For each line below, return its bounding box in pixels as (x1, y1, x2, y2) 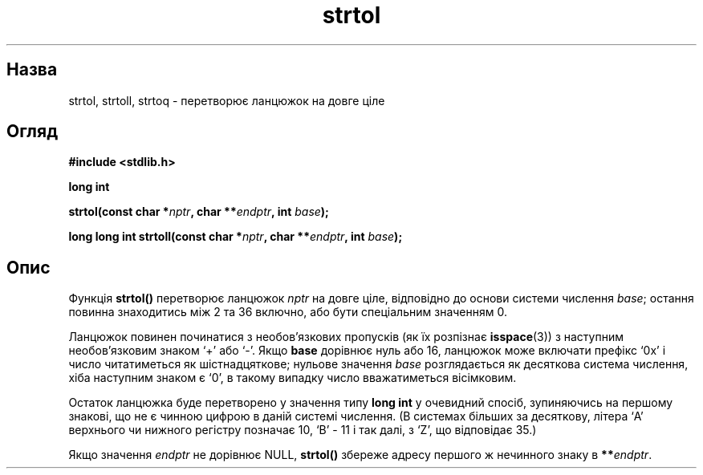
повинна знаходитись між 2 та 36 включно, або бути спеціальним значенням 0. (68, 305, 507, 319)
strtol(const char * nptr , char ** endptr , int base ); (68, 205, 329, 219)
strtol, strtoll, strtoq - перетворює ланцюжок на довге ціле (68, 93, 385, 108)
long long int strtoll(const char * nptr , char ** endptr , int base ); (68, 229, 403, 244)
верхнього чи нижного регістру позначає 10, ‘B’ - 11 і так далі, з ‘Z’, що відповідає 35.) (68, 423, 537, 437)
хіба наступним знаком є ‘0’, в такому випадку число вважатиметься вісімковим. (68, 371, 517, 385)
